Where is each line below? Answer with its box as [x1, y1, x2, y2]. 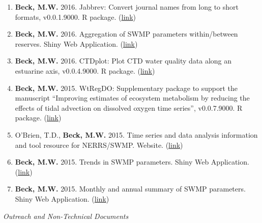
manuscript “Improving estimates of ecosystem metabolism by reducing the [15, 92, 250, 103]
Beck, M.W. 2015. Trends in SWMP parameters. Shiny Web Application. [15, 156, 249, 167]
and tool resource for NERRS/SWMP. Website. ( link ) [15, 139, 183, 150]
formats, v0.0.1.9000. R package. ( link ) [15, 11, 136, 22]
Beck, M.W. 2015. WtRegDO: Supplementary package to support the [15, 82, 238, 93]
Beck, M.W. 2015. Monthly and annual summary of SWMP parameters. [15, 183, 246, 194]
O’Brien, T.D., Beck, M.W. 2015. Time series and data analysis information [15, 129, 258, 140]
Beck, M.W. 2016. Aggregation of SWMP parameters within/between [15, 28, 238, 39]
